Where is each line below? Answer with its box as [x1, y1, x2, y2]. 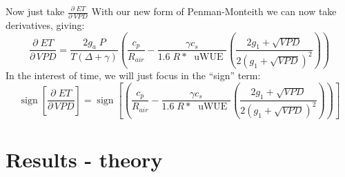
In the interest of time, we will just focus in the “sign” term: [6, 67, 261, 82]
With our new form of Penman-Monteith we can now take [91, 4, 337, 18]
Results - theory [6, 145, 163, 173]
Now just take [6, 4, 65, 18]
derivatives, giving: [6, 18, 85, 32]
